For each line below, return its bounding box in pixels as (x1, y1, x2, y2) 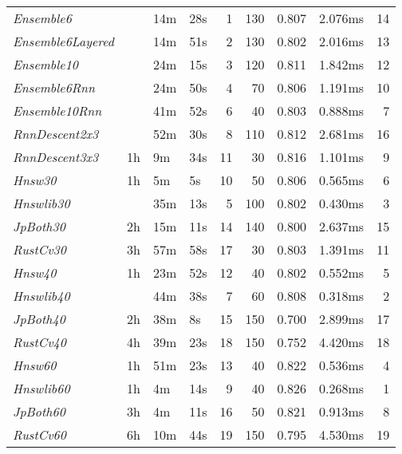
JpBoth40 (13, 310, 65, 328)
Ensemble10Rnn (13, 101, 102, 120)
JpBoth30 (13, 217, 65, 235)
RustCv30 (13, 240, 66, 259)
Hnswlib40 (13, 286, 70, 305)
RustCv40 (13, 333, 66, 351)
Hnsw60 (13, 356, 57, 374)
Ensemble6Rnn (13, 78, 96, 97)
